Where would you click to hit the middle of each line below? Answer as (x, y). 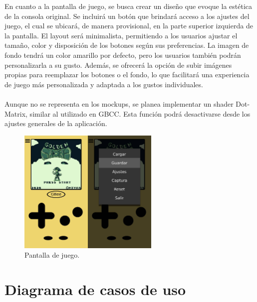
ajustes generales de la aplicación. (56, 123)
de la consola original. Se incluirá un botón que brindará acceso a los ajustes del (127, 16)
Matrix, (16, 113)
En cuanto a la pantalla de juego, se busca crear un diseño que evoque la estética (128, 6)
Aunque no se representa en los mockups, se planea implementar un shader (119, 103)
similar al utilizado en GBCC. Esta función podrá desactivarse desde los (140, 113)
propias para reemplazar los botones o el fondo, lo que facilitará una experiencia (127, 75)
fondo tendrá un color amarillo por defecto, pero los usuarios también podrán (123, 55)
